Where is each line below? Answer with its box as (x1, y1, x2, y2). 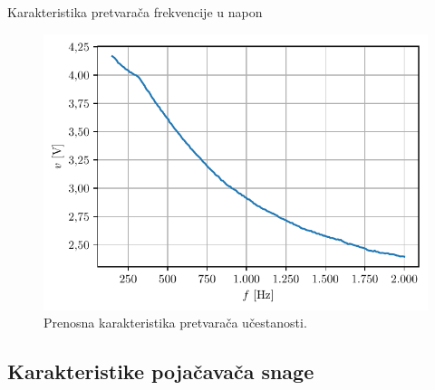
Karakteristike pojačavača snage (7, 357, 314, 385)
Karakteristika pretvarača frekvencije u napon (7, 3, 263, 21)
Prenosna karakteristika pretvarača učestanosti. (43, 313, 307, 332)
